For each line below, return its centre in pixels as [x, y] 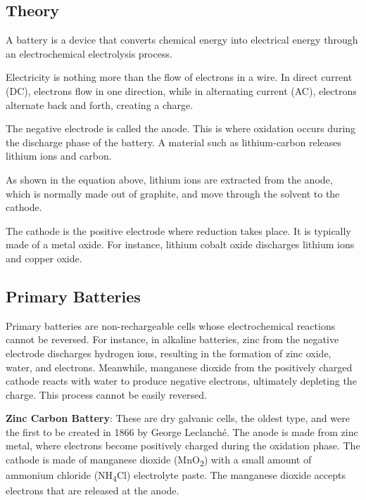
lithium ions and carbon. [59, 156]
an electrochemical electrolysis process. [89, 53]
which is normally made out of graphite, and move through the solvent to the [173, 193]
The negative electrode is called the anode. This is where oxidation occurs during [181, 128]
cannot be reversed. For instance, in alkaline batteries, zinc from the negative [172, 339]
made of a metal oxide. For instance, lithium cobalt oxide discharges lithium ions [180, 244]
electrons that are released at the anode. [93, 491]
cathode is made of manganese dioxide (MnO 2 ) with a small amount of [159, 460]
